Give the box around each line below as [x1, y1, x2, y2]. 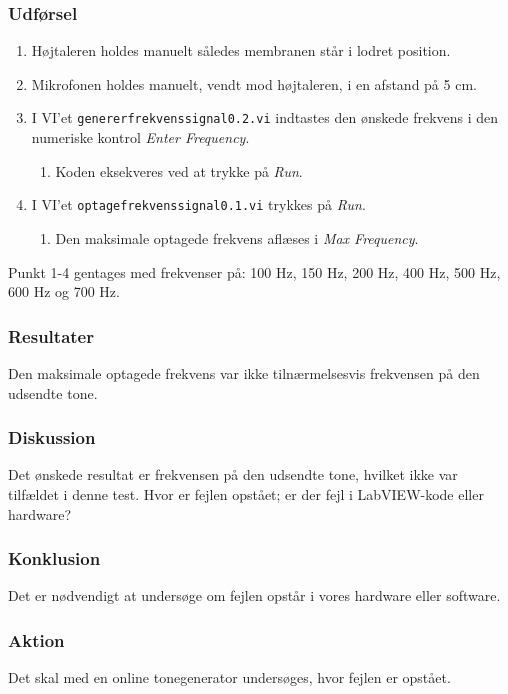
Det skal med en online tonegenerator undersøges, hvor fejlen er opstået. [8, 667, 451, 688]
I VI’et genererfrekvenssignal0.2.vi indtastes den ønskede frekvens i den [31, 107, 499, 128]
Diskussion [8, 425, 96, 450]
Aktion [8, 627, 65, 652]
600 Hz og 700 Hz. [8, 281, 120, 302]
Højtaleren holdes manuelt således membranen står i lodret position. [31, 40, 451, 61]
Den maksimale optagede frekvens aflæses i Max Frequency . [55, 227, 419, 248]
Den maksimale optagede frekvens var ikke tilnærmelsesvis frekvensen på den [8, 362, 480, 383]
